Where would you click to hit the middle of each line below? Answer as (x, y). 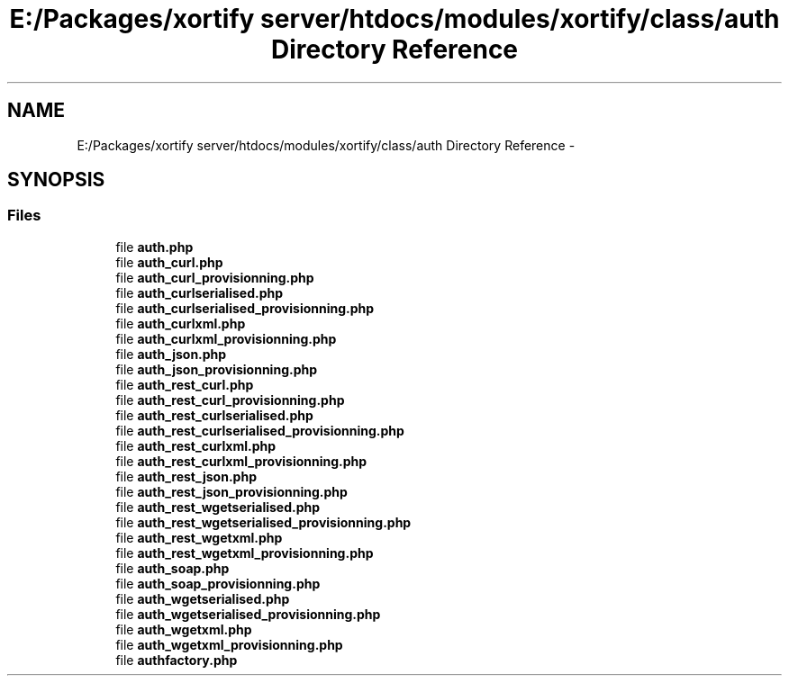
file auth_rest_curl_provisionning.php (230, 400)
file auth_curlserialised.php (200, 292)
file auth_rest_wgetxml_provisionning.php (245, 553)
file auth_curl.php (169, 262)
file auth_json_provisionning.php (217, 369)
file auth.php (154, 247)
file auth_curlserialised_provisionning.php (245, 308)
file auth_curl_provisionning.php (215, 277)
